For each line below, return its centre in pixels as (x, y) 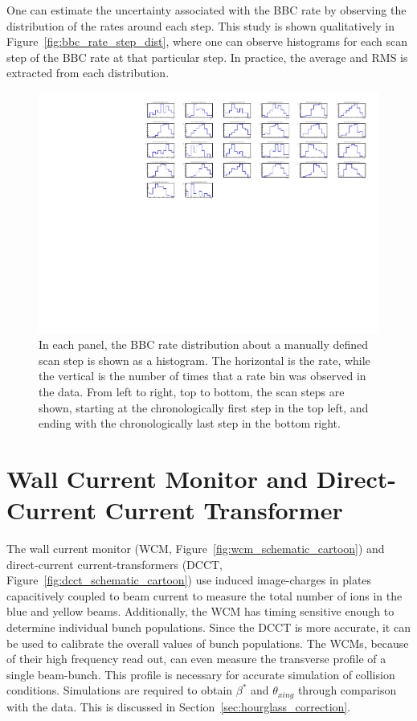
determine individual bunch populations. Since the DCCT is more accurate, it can (208, 627)
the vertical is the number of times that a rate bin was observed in (202, 376)
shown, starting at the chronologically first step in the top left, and (204, 407)
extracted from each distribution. (88, 73)
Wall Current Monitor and (157, 478)
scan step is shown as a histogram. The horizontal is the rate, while (204, 360)
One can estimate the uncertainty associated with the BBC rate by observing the (206, 10)
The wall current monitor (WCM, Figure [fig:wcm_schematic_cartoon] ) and (196, 549)
